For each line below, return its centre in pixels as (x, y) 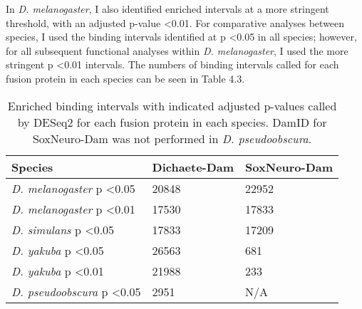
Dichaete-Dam (193, 167)
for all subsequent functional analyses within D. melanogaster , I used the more (177, 50)
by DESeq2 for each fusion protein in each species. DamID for (172, 122)
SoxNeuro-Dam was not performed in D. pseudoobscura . (172, 138)
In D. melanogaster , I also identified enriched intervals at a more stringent (167, 9)
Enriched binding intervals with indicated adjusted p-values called (172, 105)
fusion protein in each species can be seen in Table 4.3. (125, 78)
